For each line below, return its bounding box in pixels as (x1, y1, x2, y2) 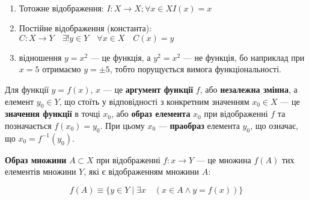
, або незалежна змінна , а (200, 83, 298, 95)
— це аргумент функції (103, 83, 194, 95)
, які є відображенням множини (84, 165, 199, 178)
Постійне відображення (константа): (19, 22, 152, 34)
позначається (5, 119, 52, 131)
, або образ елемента (111, 107, 191, 120)
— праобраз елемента (158, 119, 240, 131)
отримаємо (42, 63, 81, 75)
